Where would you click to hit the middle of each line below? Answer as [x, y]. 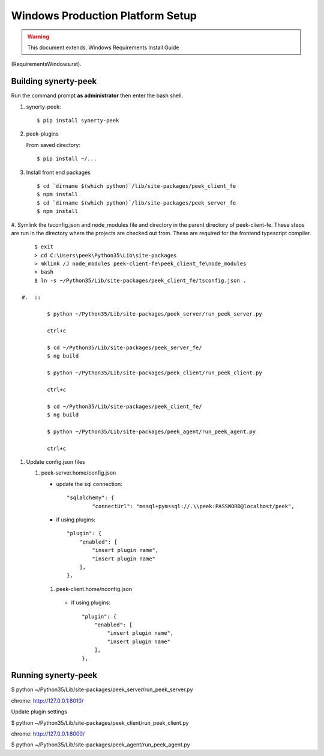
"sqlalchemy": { [91, 498]
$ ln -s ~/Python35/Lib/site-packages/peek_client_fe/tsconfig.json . [140, 280]
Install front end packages [58, 172]
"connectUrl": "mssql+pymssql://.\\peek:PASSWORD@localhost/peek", [193, 506]
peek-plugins [43, 134]
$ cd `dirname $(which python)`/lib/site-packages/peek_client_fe [136, 186]
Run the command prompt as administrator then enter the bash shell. [97, 95]
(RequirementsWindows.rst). [46, 64]
